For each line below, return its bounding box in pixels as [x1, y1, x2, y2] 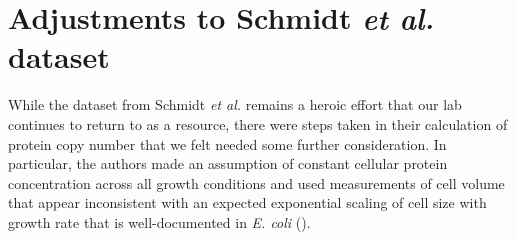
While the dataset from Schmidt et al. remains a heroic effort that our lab [8, 94, 462, 115]
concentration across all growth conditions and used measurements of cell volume [8, 172, 505, 193]
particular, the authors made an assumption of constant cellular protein [8, 153, 448, 174]
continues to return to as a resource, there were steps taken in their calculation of [8, 113, 508, 134]
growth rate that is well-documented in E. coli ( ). [8, 211, 311, 232]
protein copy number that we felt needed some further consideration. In [8, 133, 447, 154]
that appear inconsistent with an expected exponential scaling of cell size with [8, 192, 487, 213]
